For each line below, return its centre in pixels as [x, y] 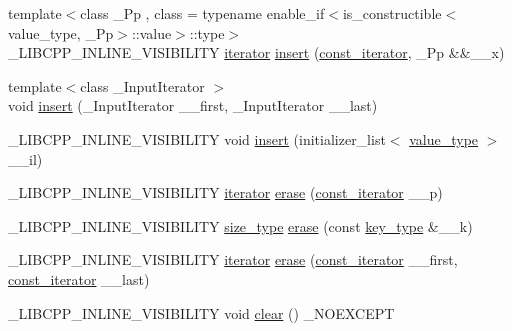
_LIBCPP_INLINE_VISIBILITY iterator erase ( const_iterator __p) [225, 192]
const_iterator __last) [79, 278]
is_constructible [392, 13]
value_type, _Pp [61, 32]
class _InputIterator [142, 85]
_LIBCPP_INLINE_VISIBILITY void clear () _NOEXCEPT [201, 312]
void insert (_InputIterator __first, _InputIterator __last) [193, 105]
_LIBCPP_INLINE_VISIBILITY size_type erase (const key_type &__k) [240, 225]
